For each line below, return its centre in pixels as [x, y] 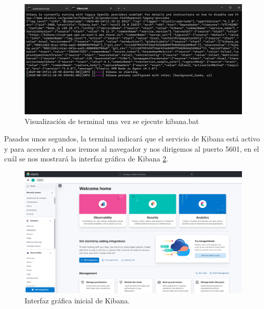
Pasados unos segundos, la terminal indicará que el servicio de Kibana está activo [132, 139]
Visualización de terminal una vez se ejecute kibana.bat [112, 121]
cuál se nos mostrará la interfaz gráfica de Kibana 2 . [86, 159]
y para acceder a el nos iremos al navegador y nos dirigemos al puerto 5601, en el [132, 148]
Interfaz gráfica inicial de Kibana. [77, 300]
